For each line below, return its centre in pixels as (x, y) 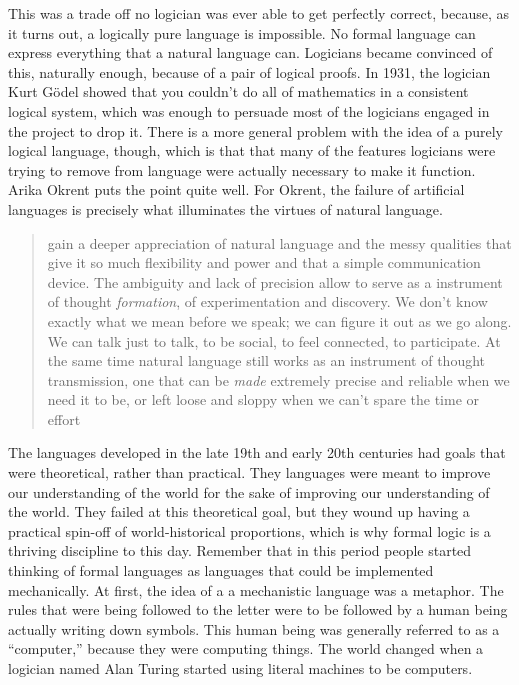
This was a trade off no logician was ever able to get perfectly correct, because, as (258, 13)
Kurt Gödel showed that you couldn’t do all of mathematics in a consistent (238, 91)
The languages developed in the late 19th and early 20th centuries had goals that (257, 452)
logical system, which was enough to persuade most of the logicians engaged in (249, 110)
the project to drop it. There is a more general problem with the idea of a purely (256, 130)
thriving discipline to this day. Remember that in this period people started (240, 550)
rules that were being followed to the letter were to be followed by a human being (258, 609)
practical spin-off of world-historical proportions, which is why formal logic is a (249, 530)
